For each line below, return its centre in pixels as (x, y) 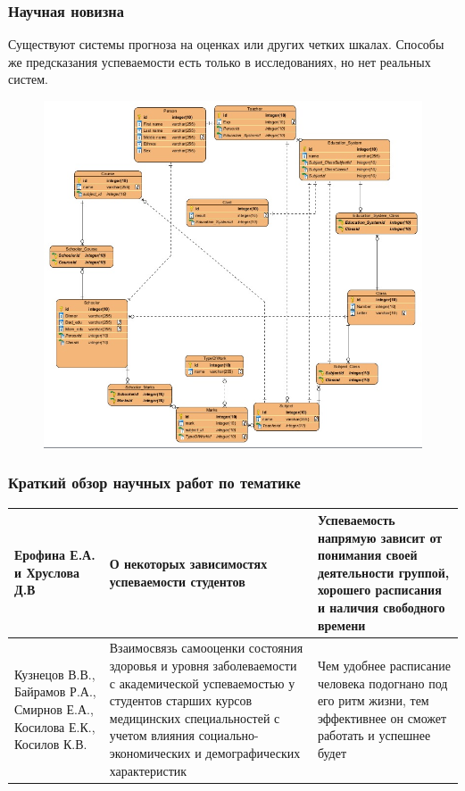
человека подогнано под (382, 683)
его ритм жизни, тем (373, 700)
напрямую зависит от (380, 537)
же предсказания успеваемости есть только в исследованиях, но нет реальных (220, 61)
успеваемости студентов (177, 581)
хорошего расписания (379, 590)
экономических (150, 753)
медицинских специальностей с (195, 717)
